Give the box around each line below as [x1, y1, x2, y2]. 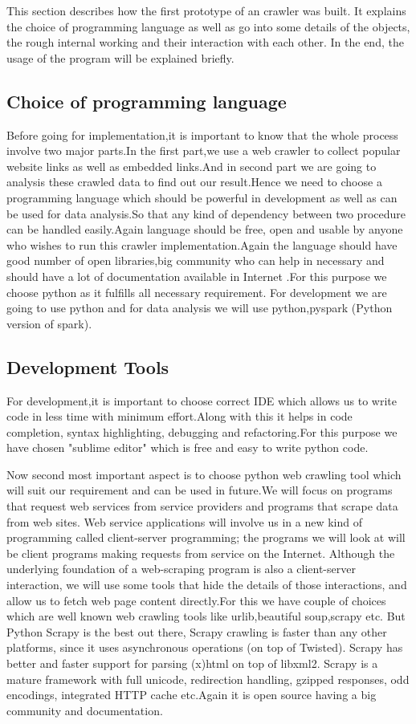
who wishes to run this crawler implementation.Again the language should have [6, 236, 398, 253]
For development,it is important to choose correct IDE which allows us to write [6, 392, 397, 409]
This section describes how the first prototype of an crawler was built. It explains [6, 2, 406, 18]
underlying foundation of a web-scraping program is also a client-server [6, 560, 356, 577]
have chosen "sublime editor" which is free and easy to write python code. [6, 439, 369, 456]
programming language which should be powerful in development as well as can [6, 189, 398, 205]
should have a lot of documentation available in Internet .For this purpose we [6, 267, 387, 284]
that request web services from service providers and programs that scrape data [6, 498, 398, 515]
